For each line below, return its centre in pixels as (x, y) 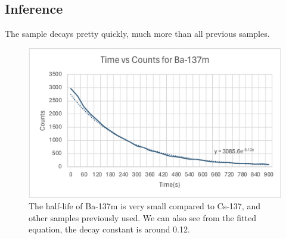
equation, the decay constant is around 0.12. (109, 229)
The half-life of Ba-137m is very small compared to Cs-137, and (144, 206)
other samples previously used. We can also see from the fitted (143, 217)
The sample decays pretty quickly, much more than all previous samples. (137, 34)
